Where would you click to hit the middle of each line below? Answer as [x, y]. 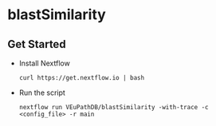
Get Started [37, 44]
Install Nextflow [45, 63]
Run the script [42, 93]
